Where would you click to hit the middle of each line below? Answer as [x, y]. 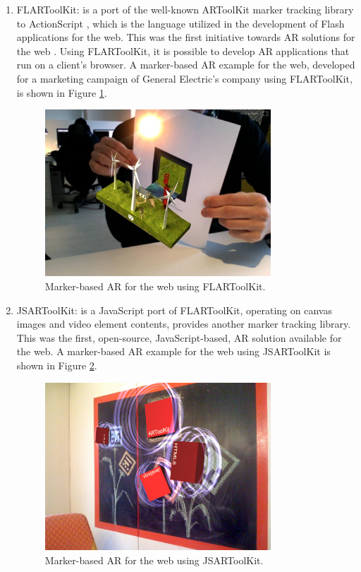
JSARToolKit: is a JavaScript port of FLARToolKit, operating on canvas [174, 310]
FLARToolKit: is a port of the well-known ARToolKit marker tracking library [185, 9]
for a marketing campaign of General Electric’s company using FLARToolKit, [184, 78]
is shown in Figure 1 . [62, 92]
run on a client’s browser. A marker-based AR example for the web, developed [186, 65]
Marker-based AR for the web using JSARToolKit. [154, 560]
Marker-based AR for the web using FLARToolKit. [155, 286]
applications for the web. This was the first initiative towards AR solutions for [186, 37]
